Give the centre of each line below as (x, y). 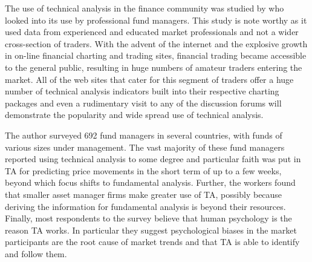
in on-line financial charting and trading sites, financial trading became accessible (156, 55)
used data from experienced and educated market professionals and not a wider (152, 32)
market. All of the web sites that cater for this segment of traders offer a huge (149, 79)
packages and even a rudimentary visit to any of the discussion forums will (143, 103)
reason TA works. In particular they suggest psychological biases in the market (151, 230)
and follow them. (36, 253)
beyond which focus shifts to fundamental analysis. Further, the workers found (150, 182)
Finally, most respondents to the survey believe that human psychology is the (148, 218)
